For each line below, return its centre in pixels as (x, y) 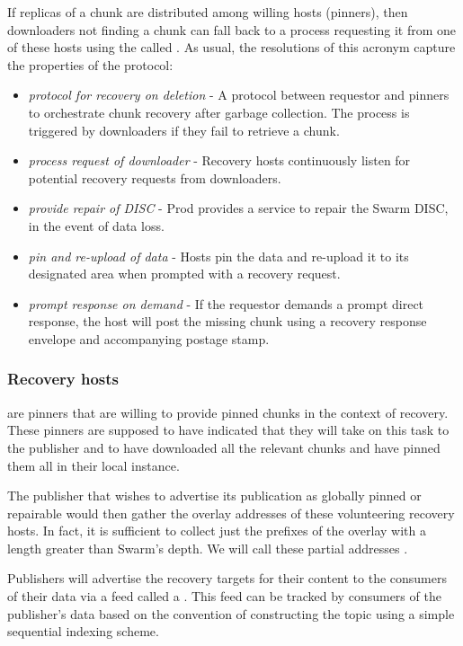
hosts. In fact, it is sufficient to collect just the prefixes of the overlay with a (217, 531)
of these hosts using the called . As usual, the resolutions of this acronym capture (231, 47)
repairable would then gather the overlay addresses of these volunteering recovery (231, 513)
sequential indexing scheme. (83, 631)
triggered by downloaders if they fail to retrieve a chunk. (184, 130)
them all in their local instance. (93, 465)
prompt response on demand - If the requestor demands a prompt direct (226, 303)
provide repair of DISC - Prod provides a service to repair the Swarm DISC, (238, 208)
